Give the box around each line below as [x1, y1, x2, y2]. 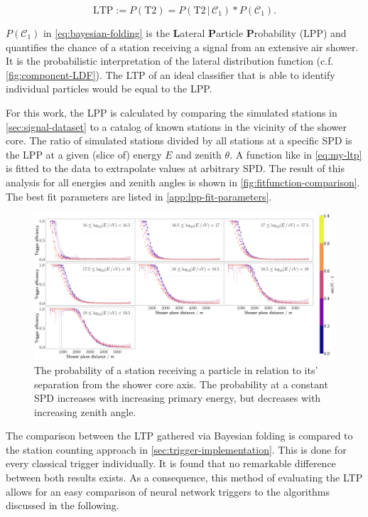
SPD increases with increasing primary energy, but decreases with [34, 390, 321, 405]
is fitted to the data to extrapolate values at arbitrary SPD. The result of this [6, 161, 345, 176]
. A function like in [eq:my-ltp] [229, 146, 362, 161]
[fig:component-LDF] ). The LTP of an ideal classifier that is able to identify [6, 67, 335, 82]
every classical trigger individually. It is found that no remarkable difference [6, 456, 336, 471]
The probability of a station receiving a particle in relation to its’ [34, 362, 318, 377]
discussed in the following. [6, 498, 119, 513]
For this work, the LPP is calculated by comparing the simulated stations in [6, 105, 337, 119]
